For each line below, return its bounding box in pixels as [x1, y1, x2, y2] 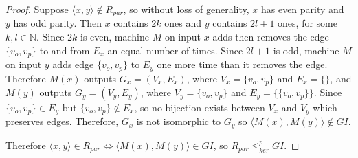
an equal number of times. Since [107, 43, 243, 57]
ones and [164, 16, 201, 30]
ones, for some [278, 16, 337, 30]
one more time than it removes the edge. [157, 57, 328, 71]
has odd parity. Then [13, 16, 102, 30]
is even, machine [80, 30, 149, 44]
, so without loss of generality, [123, 2, 249, 16]
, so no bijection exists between [134, 100, 265, 114]
